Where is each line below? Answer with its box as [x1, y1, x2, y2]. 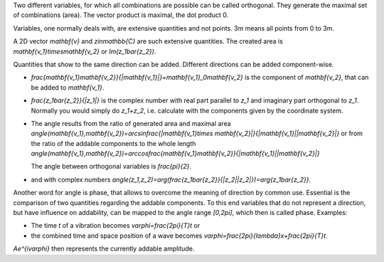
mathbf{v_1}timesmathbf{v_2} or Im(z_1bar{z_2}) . [13, 47, 156, 56]
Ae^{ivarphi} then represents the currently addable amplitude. [13, 244, 195, 253]
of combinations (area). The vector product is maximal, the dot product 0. [13, 11, 229, 19]
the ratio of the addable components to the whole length [31, 139, 196, 147]
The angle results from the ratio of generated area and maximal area [31, 119, 231, 127]
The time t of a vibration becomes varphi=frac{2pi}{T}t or [31, 221, 201, 230]
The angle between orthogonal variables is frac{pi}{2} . [31, 162, 192, 171]
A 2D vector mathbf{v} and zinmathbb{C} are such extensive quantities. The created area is [13, 37, 284, 46]
